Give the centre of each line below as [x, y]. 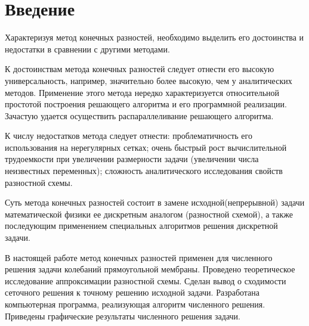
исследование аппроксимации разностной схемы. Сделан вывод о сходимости [146, 280]
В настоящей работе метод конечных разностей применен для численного [139, 257]
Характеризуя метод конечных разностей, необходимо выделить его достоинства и [154, 37]
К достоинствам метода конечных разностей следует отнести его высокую [140, 69]
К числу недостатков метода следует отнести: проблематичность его [129, 136]
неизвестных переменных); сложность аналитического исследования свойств [144, 171]
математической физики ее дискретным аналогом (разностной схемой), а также [149, 214]
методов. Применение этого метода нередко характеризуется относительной [142, 92]
